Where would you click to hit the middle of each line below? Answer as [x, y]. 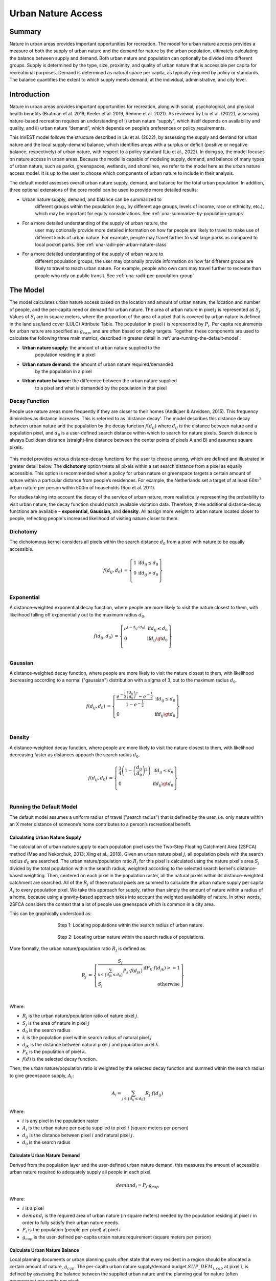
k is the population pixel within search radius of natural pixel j [87, 1037]
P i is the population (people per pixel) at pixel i [72, 1231]
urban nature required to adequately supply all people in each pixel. [80, 1172]
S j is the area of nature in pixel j [56, 1024]
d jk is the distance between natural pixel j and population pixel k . [91, 1045]
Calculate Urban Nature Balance [44, 1250]
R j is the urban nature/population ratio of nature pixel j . [80, 1016]
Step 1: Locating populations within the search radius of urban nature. [131, 925]
